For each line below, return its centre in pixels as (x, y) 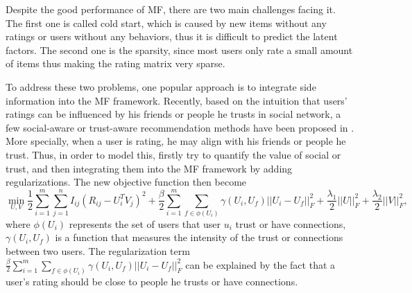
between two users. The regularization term (98, 251)
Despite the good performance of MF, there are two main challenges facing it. (171, 9)
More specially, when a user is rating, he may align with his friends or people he (176, 141)
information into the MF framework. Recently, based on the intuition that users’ (177, 100)
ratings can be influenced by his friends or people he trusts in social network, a (173, 114)
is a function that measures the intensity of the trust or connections (199, 237)
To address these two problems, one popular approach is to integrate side (161, 86)
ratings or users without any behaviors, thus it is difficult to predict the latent (172, 36)
